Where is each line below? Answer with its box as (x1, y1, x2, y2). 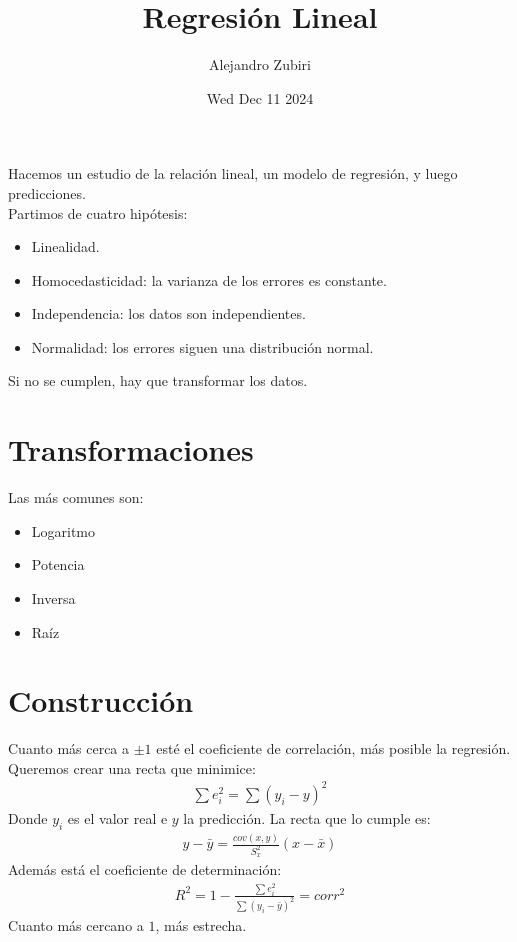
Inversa (31, 587, 76, 608)
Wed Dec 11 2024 (206, 87, 314, 108)
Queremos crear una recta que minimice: (8, 757, 256, 778)
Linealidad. (31, 236, 100, 257)
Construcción (8, 680, 194, 721)
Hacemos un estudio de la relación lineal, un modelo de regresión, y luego (8, 163, 458, 184)
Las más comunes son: (8, 487, 144, 508)
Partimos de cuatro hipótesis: (8, 202, 188, 223)
